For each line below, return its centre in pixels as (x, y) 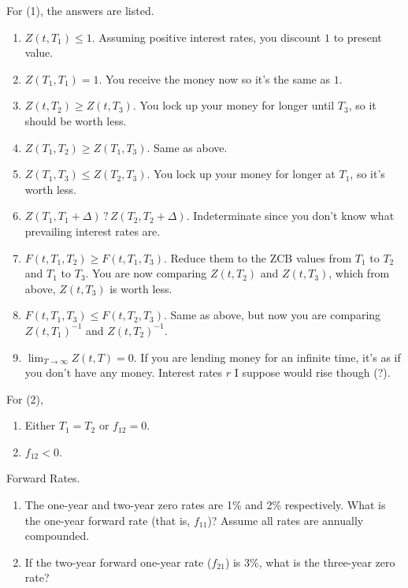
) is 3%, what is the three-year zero (310, 562)
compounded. (57, 536)
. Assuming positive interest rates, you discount (206, 37)
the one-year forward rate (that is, (108, 520)
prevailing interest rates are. (93, 231)
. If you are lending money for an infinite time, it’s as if (267, 357)
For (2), (25, 398)
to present (358, 37)
